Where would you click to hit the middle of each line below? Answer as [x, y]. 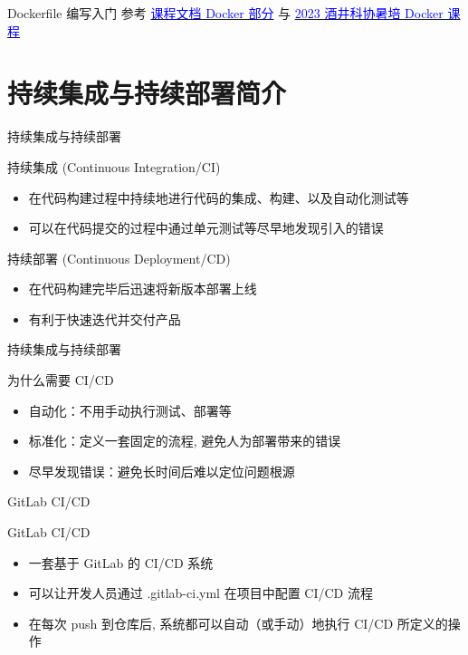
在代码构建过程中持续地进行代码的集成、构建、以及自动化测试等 [219, 197]
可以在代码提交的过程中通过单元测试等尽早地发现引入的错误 [206, 228]
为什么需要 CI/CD [61, 380]
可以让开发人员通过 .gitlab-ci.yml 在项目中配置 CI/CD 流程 [201, 593]
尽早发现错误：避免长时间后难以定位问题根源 [162, 471]
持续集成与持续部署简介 [147, 93]
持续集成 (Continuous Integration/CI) [114, 166]
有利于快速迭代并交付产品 [105, 318]
